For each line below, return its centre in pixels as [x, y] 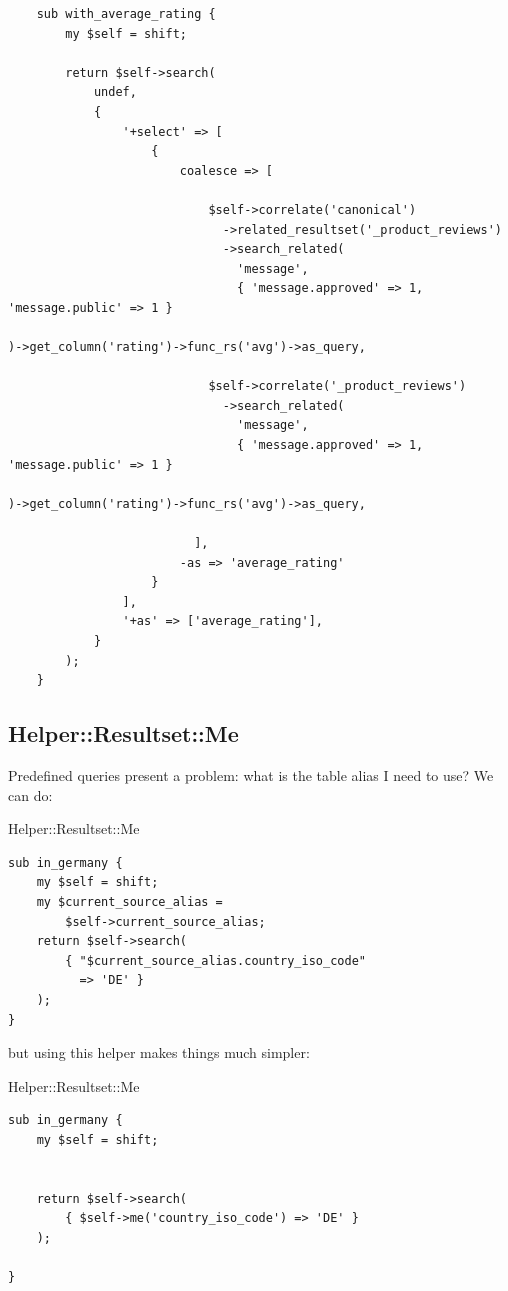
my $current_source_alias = [129, 901]
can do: [30, 794]
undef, [115, 92]
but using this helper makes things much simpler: [159, 1052]
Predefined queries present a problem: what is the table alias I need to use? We [251, 774]
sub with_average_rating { [126, 14]
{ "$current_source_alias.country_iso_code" [215, 960]
